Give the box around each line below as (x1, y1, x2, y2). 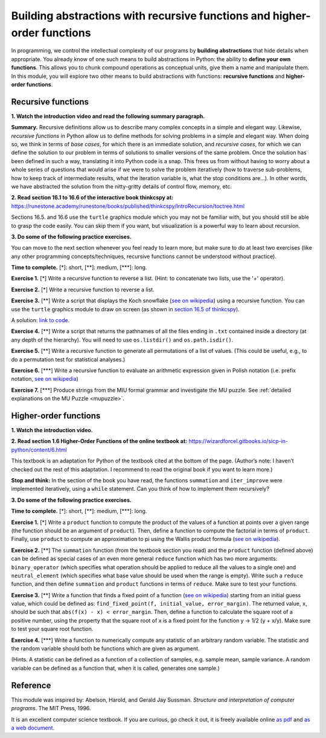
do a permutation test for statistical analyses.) (11, 355, 126, 363)
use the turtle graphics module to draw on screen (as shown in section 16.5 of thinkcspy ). (11, 305, 240, 312)
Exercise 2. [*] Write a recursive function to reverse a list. (11, 286, 155, 293)
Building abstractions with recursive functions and (11, 9, 271, 22)
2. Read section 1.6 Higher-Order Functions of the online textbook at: (11, 438, 187, 445)
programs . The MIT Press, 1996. (11, 705, 91, 712)
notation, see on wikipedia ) (11, 375, 78, 383)
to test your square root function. (11, 626, 94, 633)
